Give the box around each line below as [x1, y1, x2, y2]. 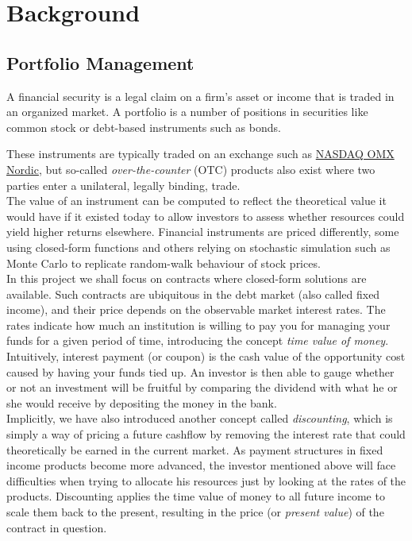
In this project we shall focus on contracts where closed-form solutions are [6, 270, 367, 287]
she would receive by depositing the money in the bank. [6, 394, 277, 411]
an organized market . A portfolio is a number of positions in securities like [6, 103, 368, 120]
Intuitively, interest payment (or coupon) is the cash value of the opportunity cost [6, 348, 406, 365]
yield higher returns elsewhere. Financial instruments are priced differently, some [6, 223, 399, 240]
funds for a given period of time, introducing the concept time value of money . [6, 332, 389, 349]
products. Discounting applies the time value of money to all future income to [6, 488, 385, 504]
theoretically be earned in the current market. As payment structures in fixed [6, 441, 383, 458]
